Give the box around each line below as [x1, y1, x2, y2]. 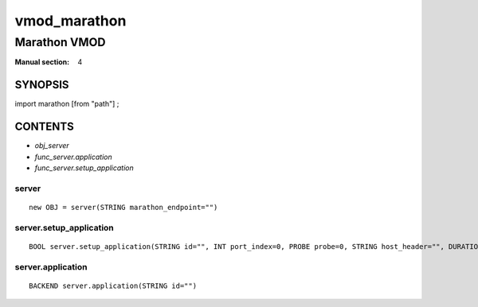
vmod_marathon [14, 12, 127, 29]
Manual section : [14, 57, 70, 67]
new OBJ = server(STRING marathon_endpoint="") [29, 203, 218, 212]
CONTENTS [14, 120, 75, 134]
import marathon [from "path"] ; [14, 99, 119, 109]
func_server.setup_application [34, 163, 135, 173]
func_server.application [34, 152, 113, 161]
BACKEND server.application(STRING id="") [29, 281, 198, 290]
